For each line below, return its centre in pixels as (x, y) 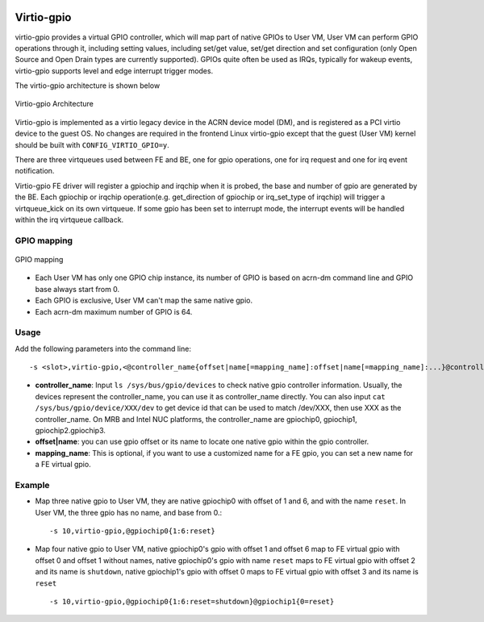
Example (32, 485)
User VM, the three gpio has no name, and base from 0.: (129, 512)
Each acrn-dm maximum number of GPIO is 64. (114, 311)
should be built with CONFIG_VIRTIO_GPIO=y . (92, 144)
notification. (35, 171)
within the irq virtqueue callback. (69, 219)
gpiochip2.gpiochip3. (71, 430)
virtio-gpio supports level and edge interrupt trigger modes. (114, 71)
